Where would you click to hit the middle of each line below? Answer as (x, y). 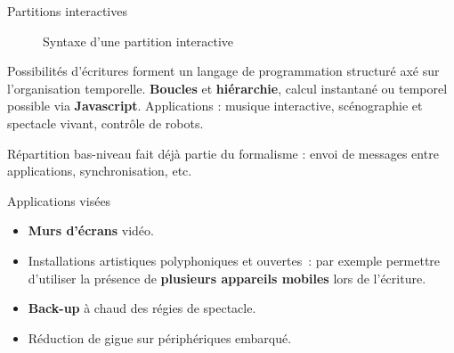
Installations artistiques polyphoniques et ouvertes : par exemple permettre (234, 260)
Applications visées (59, 200)
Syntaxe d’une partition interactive (138, 41)
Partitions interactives (67, 11)
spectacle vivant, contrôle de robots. (105, 123)
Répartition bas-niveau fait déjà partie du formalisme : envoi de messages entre (223, 153)
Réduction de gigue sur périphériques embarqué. (160, 337)
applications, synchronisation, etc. (100, 171)
